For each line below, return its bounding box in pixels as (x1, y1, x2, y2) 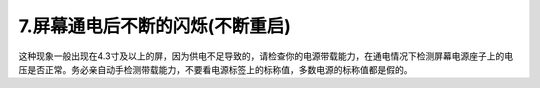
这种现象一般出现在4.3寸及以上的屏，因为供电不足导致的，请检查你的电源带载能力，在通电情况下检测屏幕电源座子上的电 (18, 50, 514, 62)
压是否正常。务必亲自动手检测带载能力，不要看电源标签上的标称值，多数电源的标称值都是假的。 (18, 63, 413, 75)
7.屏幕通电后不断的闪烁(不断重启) (18, 15, 292, 37)
